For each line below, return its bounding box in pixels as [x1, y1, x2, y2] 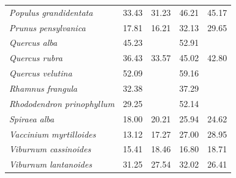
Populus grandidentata [9, 6, 93, 18]
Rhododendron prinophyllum [9, 97, 115, 109]
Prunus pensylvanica [9, 21, 86, 34]
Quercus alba [9, 36, 58, 49]
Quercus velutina [9, 67, 72, 80]
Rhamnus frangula [9, 81, 77, 94]
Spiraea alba [9, 112, 55, 125]
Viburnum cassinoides [9, 143, 91, 155]
